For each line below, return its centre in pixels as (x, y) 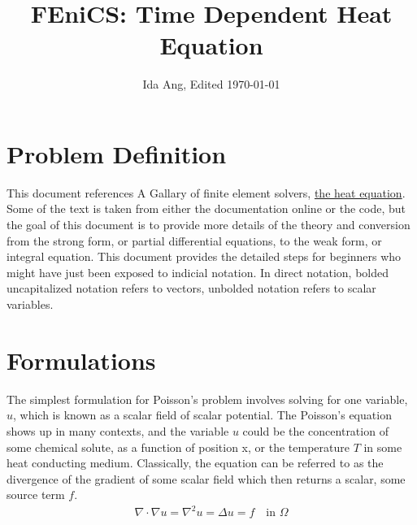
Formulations (81, 360)
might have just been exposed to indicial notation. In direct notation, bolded (198, 272)
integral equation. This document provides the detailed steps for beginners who (204, 256)
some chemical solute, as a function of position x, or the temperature (178, 447)
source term (36, 495)
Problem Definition (117, 153)
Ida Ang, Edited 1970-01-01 (211, 84)
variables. (30, 304)
